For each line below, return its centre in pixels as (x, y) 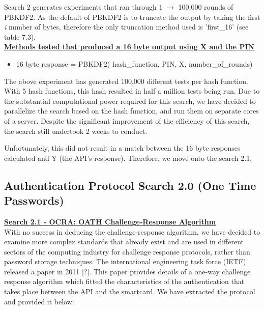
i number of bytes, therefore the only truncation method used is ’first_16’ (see (126, 27)
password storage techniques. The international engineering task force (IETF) (125, 261)
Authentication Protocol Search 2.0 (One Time (130, 185)
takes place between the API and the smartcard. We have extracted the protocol (130, 291)
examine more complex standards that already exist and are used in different (124, 242)
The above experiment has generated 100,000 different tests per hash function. (126, 81)
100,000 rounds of (206, 7)
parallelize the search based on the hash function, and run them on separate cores (131, 111)
